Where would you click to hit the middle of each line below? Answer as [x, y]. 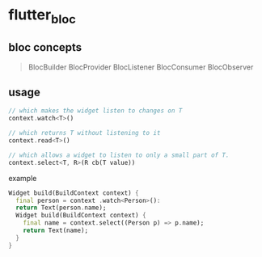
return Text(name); [56, 231]
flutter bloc [42, 16]
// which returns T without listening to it [85, 133]
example [23, 178]
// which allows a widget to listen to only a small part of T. [119, 155]
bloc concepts [45, 47]
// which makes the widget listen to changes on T [95, 111]
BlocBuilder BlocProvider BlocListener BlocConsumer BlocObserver [141, 67]
